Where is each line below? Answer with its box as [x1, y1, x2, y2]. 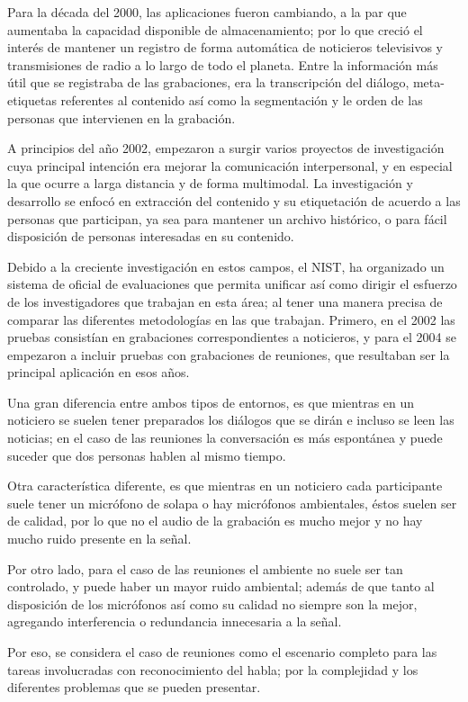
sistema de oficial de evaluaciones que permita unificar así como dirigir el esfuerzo [7, 274, 457, 293]
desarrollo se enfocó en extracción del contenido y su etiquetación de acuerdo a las [7, 191, 461, 210]
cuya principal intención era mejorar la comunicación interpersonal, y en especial [7, 156, 453, 175]
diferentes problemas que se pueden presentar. [7, 678, 261, 697]
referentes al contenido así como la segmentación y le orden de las [60, 90, 423, 109]
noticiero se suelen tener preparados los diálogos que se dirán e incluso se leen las [7, 410, 454, 429]
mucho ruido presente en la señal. [7, 529, 192, 548]
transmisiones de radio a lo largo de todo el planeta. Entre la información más [7, 55, 438, 74]
